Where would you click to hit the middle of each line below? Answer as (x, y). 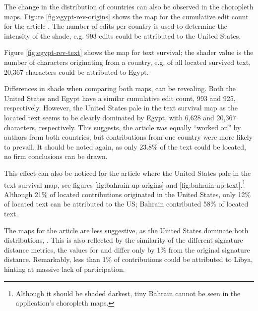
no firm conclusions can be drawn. (56, 156)
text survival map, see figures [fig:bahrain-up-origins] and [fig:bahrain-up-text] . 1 (125, 184)
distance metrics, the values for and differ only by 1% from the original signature (127, 249)
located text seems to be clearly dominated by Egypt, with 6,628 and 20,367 (120, 117)
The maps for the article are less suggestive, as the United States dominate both (126, 230)
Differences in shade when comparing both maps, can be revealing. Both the (120, 88)
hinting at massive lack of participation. (64, 269)
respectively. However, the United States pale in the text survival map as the (121, 108)
